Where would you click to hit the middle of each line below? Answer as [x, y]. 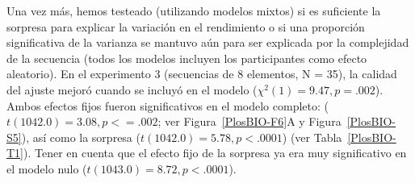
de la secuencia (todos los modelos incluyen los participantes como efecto [187, 58]
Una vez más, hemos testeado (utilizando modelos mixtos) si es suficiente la [194, 10]
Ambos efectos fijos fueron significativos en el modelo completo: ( [168, 105]
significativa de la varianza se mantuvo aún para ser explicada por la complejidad [208, 42]
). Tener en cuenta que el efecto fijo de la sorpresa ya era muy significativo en [215, 153]
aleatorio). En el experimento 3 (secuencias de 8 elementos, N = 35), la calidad [202, 74]
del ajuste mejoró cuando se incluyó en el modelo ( [132, 89]
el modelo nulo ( [47, 168]
